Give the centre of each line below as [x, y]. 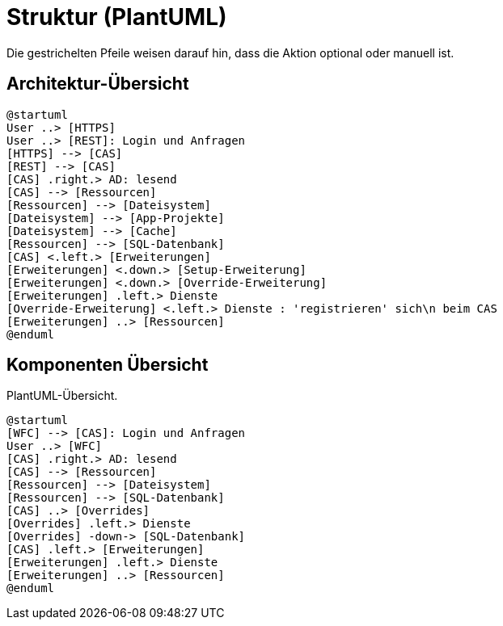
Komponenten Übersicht [108, 365]
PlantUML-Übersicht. [62, 396]
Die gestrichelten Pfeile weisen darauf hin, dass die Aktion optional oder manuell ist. [230, 53]
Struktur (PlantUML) [117, 17]
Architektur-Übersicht [98, 84]
